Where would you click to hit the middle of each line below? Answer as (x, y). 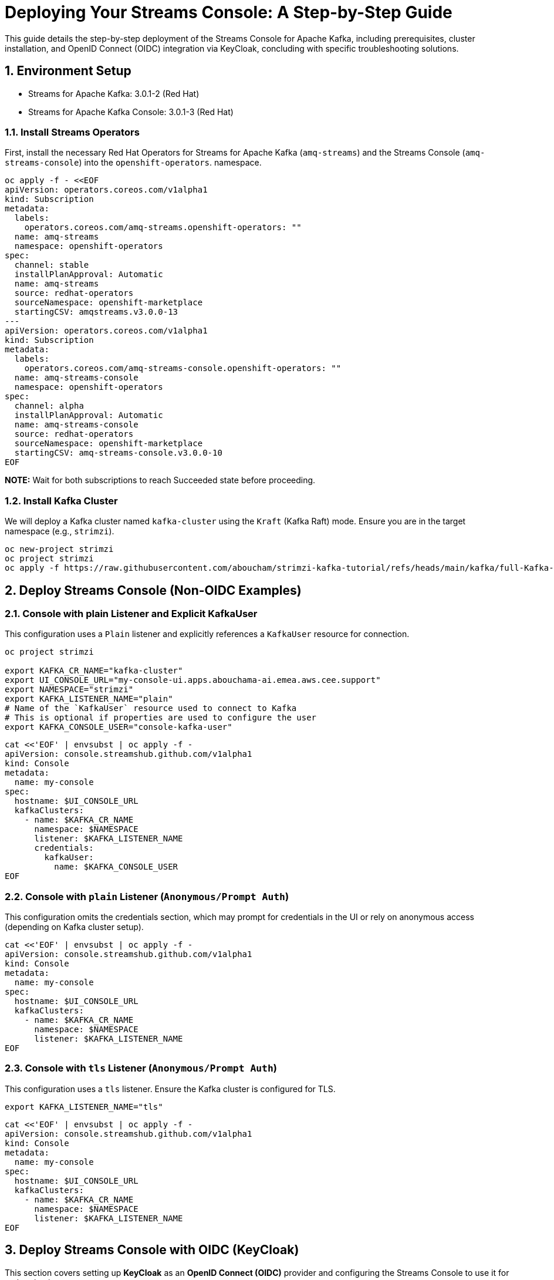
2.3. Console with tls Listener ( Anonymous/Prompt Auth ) (141, 1068)
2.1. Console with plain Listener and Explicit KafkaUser (131, 613)
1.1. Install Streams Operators (72, 132)
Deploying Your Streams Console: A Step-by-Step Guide (229, 12)
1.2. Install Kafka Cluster (61, 501)
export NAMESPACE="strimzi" (69, 690)
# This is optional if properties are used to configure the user (161, 718)
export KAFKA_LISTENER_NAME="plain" (89, 699)
